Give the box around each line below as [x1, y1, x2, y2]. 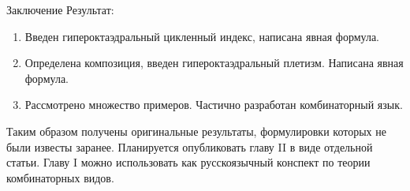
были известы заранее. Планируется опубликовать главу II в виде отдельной [6, 138, 373, 155]
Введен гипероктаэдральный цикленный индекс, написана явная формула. [24, 28, 380, 44]
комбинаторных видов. [6, 169, 114, 185]
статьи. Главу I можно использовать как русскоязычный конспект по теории [6, 154, 371, 170]
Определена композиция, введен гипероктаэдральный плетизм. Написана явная [24, 54, 404, 71]
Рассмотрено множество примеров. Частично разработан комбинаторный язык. [24, 96, 403, 113]
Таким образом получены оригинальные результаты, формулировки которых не [6, 122, 386, 139]
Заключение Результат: [6, 2, 114, 17]
